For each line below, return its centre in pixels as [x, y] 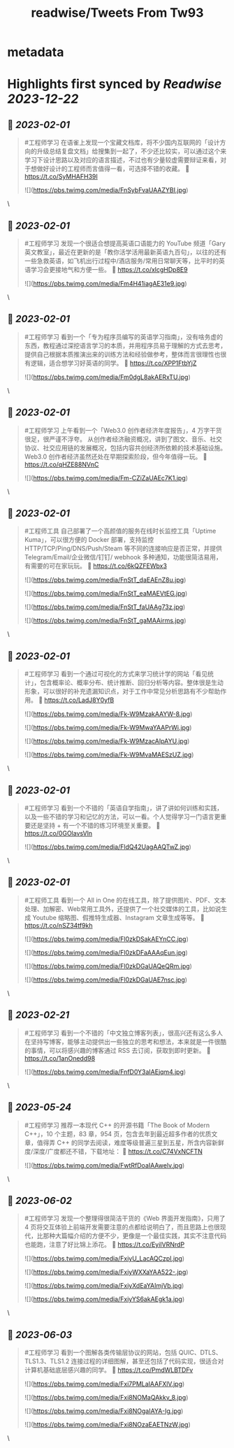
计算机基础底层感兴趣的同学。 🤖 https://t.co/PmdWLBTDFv [109, 1370]
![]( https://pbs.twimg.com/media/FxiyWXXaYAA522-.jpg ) [106, 1272]
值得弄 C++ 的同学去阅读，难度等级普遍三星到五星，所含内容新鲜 [131, 1142]
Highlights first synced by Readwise [115, 84]
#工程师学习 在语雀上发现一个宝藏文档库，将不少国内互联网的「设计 [122, 143]
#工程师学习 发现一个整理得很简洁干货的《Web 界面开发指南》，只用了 [125, 1219]
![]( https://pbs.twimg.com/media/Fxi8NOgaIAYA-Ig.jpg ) [104, 1411]
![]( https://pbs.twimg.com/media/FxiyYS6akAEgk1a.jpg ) [104, 1299]
